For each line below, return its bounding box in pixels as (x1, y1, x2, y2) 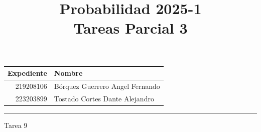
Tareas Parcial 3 (73, 18, 188, 38)
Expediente (8, 68, 47, 78)
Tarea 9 (4, 119, 28, 130)
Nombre (54, 68, 83, 78)
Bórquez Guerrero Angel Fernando (54, 80, 160, 91)
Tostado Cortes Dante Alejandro (54, 93, 154, 103)
